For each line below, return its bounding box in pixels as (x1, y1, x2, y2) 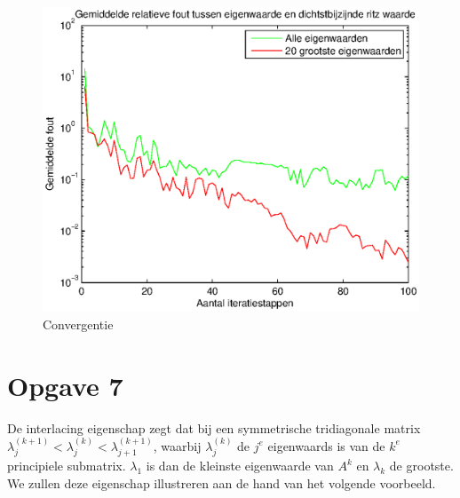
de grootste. (389, 456, 454, 475)
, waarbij (153, 436, 202, 455)
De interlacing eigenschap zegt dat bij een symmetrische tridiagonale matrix (7, 418, 421, 437)
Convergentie (43, 314, 114, 333)
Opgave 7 (7, 367, 123, 403)
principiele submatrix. (7, 456, 126, 475)
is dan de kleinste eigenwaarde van (146, 456, 334, 475)
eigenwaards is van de (267, 436, 385, 455)
